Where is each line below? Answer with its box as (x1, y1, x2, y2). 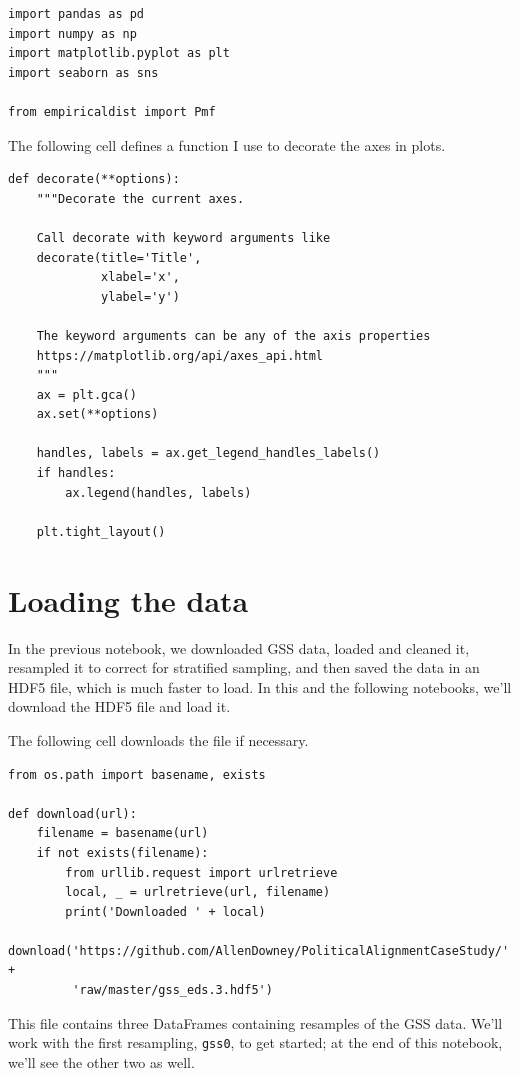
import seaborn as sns (8, 65, 159, 80)
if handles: (36, 466, 116, 481)
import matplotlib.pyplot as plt (8, 46, 230, 61)
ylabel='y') (101, 289, 180, 304)
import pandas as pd (8, 7, 145, 21)
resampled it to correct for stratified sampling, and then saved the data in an (8, 657, 480, 678)
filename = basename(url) (36, 826, 209, 841)
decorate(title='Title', (36, 250, 202, 265)
